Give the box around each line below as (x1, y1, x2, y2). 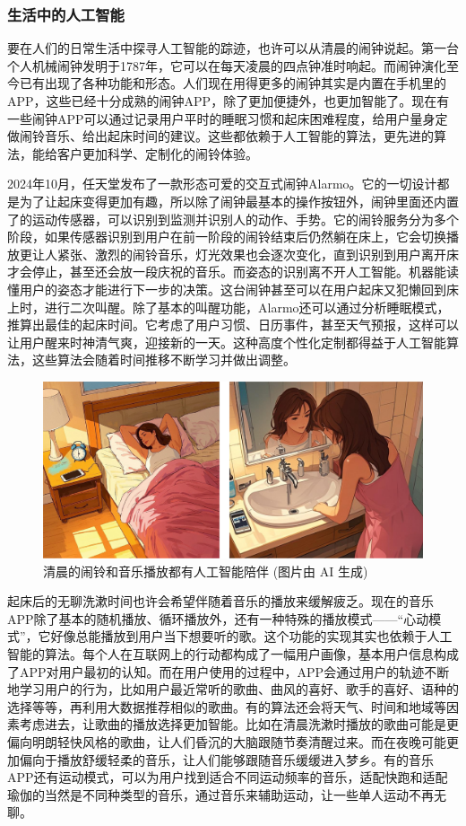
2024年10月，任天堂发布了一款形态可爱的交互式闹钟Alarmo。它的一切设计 (7, 174, 437, 193)
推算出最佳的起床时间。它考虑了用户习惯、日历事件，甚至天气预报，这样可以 (7, 315, 459, 334)
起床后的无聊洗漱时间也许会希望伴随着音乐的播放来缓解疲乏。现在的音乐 (7, 592, 434, 611)
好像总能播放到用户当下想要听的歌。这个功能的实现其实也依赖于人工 (50, 627, 453, 646)
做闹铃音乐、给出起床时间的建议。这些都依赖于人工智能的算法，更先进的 (7, 127, 434, 145)
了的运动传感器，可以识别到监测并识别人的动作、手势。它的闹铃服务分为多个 (7, 209, 459, 228)
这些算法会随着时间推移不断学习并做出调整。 (31, 350, 296, 369)
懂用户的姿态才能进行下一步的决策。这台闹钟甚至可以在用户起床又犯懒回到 (7, 279, 446, 298)
